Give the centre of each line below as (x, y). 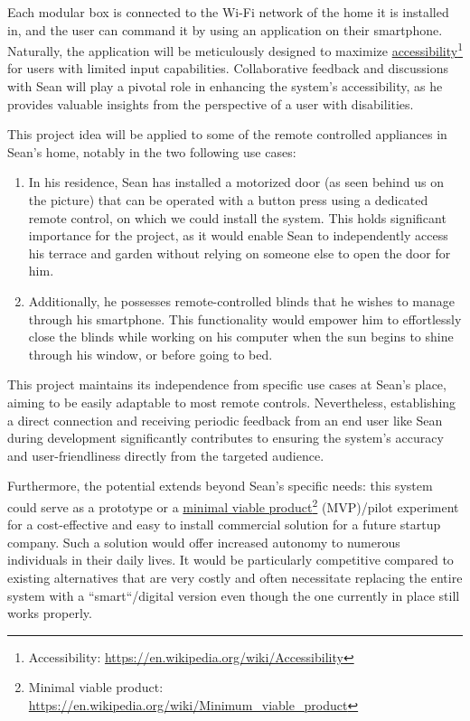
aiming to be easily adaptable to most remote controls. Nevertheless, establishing (232, 402)
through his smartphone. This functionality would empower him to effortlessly (245, 318)
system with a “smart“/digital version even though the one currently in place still (234, 595)
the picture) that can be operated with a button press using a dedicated (228, 200)
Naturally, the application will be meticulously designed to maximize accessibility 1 (235, 49)
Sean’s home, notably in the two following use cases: (152, 151)
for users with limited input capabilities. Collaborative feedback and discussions (228, 68)
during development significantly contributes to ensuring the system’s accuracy (226, 438)
